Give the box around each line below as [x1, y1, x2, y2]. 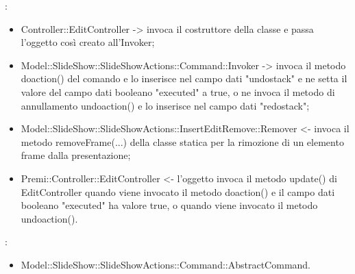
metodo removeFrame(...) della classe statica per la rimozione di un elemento [21, 134, 344, 149]
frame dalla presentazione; [21, 148, 131, 162]
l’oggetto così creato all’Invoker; [21, 35, 155, 49]
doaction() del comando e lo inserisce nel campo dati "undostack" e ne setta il [21, 71, 347, 86]
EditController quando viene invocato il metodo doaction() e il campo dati [21, 184, 335, 199]
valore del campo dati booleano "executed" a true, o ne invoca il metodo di [21, 84, 335, 99]
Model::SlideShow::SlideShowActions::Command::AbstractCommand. [21, 257, 311, 271]
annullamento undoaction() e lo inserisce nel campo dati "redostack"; [21, 98, 310, 112]
